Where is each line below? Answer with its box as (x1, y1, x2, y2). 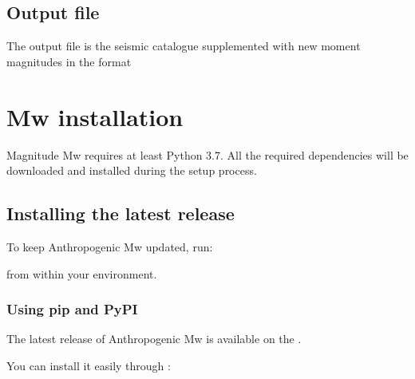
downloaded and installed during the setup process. (6, 162, 257, 179)
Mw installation (6, 100, 184, 132)
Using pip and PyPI (6, 299, 138, 319)
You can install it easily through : (6, 357, 171, 373)
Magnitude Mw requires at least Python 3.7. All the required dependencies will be (6, 146, 409, 163)
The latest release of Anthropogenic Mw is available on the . (6, 330, 302, 347)
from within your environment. (6, 265, 157, 282)
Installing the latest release (6, 201, 235, 226)
